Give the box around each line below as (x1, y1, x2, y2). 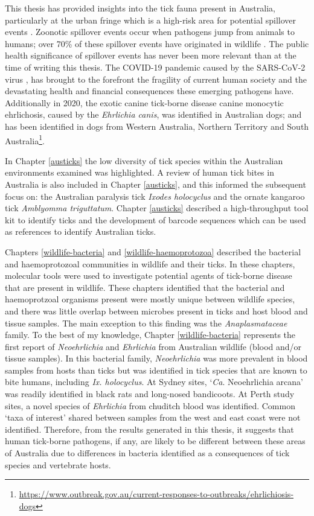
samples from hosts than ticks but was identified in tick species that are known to (5, 363, 307, 376)
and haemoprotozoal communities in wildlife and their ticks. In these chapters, (5, 257, 295, 270)
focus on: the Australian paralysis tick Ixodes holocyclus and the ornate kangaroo (5, 190, 305, 202)
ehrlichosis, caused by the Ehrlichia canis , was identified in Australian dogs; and (5, 108, 302, 121)
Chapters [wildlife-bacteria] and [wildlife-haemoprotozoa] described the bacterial (5, 245, 301, 258)
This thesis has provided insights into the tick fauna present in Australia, (5, 2, 275, 14)
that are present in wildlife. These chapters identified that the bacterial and (5, 281, 285, 293)
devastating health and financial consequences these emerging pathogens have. (5, 84, 294, 97)
